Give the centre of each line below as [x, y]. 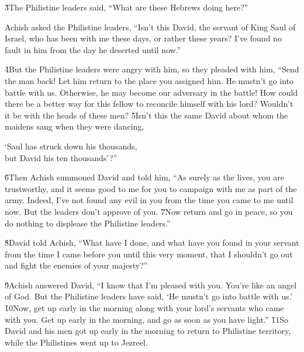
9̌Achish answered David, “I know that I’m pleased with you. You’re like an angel [151, 285]
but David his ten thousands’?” [61, 157]
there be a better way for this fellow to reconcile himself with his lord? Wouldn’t [149, 104]
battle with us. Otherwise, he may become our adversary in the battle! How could [151, 92]
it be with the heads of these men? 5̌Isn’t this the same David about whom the [146, 115]
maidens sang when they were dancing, [75, 126]
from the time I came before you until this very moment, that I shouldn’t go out [149, 254]
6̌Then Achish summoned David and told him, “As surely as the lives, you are [144, 177]
